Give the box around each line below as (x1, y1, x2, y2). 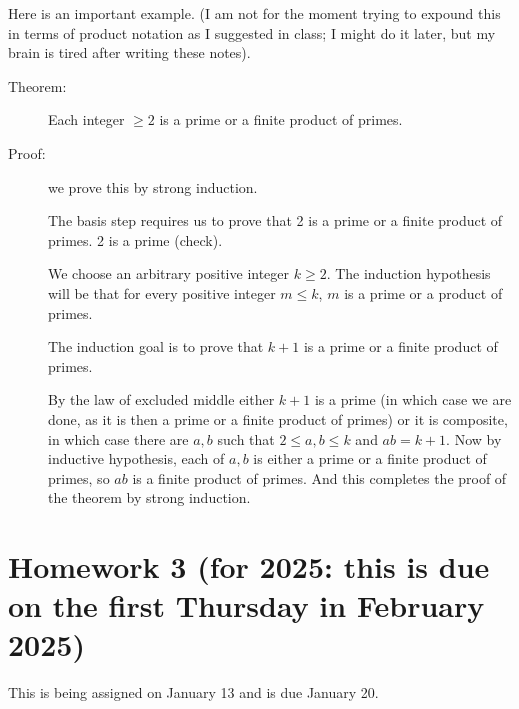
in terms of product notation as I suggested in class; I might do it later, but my (8, 22, 496, 43)
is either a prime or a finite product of (253, 448, 487, 469)
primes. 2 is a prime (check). (48, 229, 223, 250)
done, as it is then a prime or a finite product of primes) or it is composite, (48, 408, 508, 429)
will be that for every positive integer (48, 282, 276, 303)
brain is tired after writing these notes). (8, 42, 251, 63)
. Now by (446, 428, 502, 449)
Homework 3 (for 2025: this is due (8, 546, 490, 587)
